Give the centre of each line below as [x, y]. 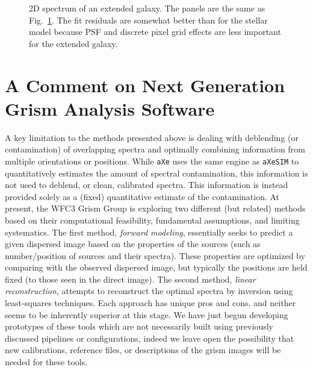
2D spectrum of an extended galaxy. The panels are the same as [147, 8]
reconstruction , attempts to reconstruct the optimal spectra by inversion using [149, 291]
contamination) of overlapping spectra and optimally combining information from [155, 149]
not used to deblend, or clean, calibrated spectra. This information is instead [147, 185]
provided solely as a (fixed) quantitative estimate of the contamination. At [142, 196]
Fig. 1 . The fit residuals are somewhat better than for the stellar [148, 20]
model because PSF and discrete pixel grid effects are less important [155, 32]
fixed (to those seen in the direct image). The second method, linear [130, 279]
